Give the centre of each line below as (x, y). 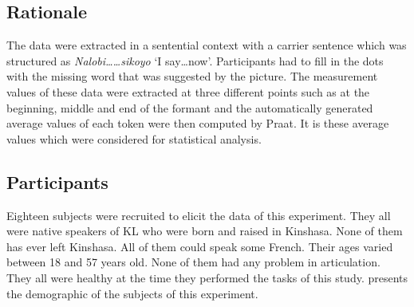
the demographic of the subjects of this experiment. (132, 293)
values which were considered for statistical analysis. (134, 138)
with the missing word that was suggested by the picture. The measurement (192, 76)
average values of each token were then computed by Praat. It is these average (198, 123)
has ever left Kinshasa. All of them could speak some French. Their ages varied (200, 246)
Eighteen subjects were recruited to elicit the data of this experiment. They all (199, 215)
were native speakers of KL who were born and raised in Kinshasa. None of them (205, 231)
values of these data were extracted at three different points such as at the (188, 91)
